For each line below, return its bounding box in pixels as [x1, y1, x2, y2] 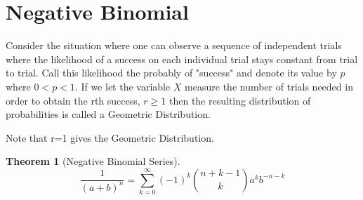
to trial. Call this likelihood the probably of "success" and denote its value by [6, 65, 337, 80]
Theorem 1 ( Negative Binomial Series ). [6, 154, 180, 168]
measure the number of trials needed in [185, 79, 353, 93]
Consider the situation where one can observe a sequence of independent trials [6, 38, 342, 53]
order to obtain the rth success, [6, 93, 140, 107]
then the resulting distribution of [169, 93, 311, 107]
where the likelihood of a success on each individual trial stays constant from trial [6, 51, 358, 66]
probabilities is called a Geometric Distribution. [6, 107, 211, 121]
